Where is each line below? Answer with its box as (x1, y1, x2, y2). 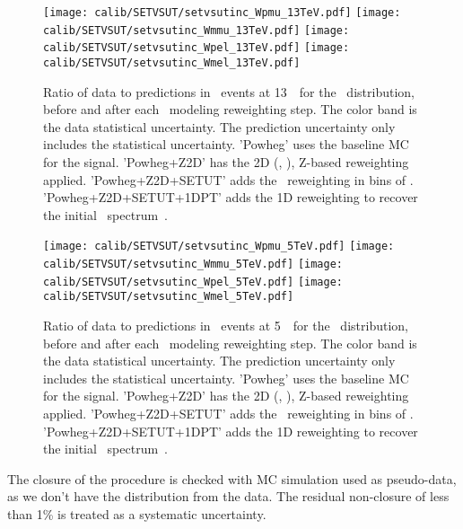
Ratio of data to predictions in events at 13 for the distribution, (43, 82, 415, 101)
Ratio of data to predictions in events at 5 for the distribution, (43, 316, 408, 334)
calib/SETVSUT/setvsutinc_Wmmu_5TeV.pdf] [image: (43, 258, 343, 271)
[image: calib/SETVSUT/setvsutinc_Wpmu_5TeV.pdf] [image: (43, 240, 395, 253)
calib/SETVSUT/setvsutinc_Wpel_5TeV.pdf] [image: (43, 275, 343, 288)
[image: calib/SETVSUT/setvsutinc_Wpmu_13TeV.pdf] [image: (43, 6, 401, 19)
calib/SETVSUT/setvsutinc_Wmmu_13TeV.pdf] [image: (43, 23, 350, 37)
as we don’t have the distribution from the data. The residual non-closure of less (7, 487, 450, 506)
